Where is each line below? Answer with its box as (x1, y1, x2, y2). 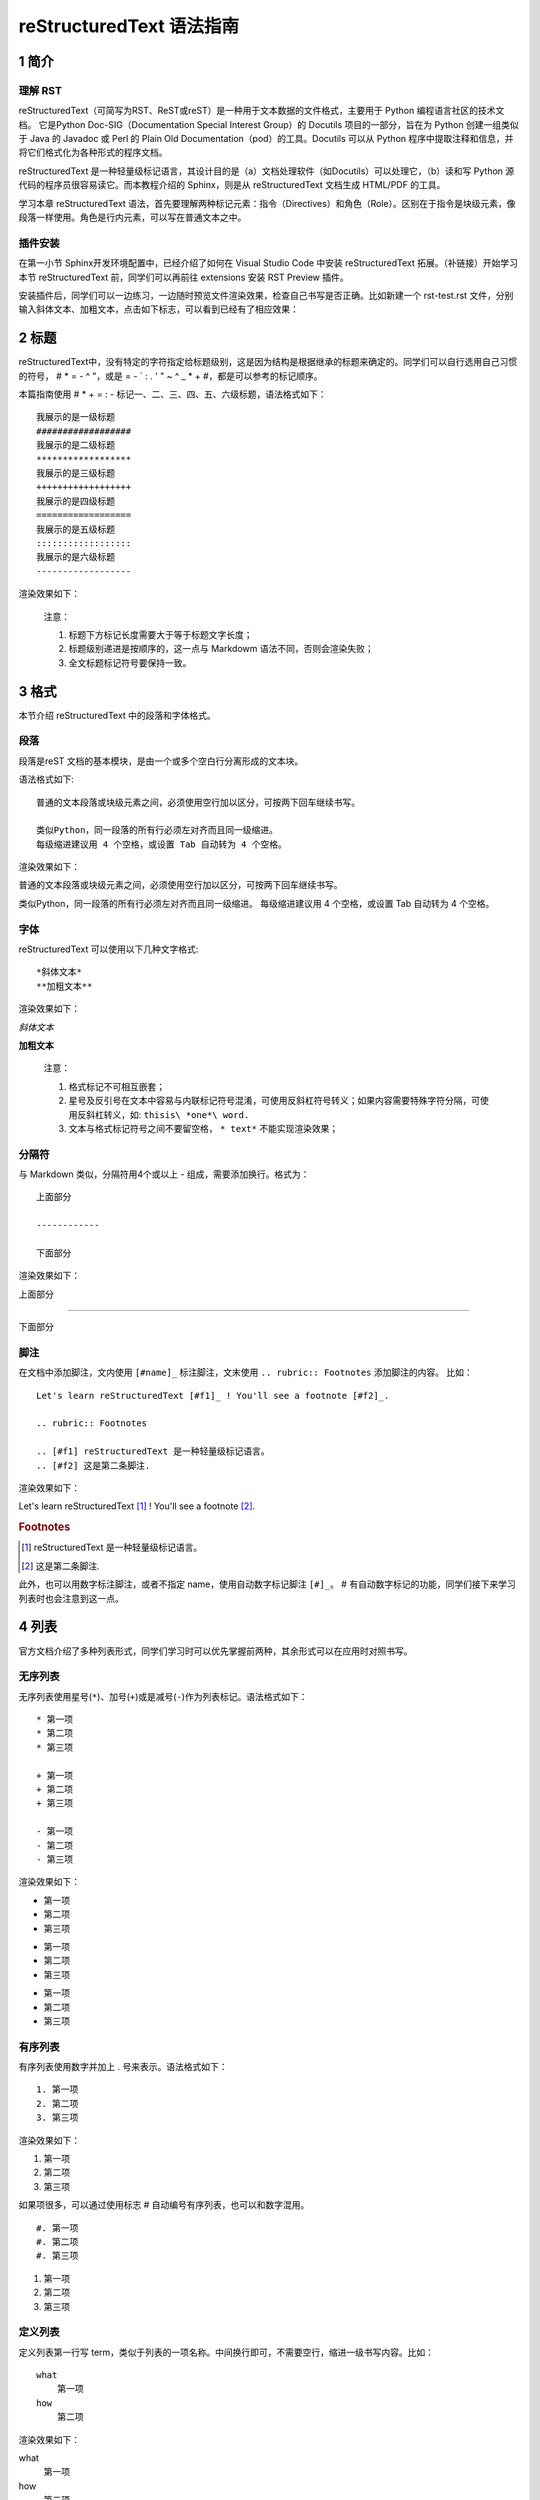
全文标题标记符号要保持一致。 (68, 656, 192, 669)
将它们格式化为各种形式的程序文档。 (18, 146, 168, 159)
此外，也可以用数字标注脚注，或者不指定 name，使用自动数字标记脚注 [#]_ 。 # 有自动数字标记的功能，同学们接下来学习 (18, 1578, 516, 1590)
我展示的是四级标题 (36, 495, 115, 507)
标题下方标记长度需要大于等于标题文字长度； (68, 628, 253, 640)
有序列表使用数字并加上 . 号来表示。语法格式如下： (18, 2061, 228, 2073)
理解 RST (18, 83, 62, 97)
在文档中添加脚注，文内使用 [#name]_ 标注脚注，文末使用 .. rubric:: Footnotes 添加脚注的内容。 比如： (18, 1366, 474, 1379)
